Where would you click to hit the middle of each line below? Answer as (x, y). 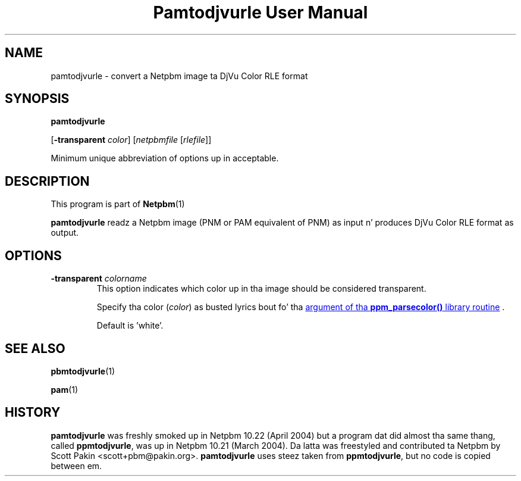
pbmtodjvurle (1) (83, 371)
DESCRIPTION (47, 181)
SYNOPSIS (37, 99)
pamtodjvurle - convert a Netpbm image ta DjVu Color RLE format (179, 76)
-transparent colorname (99, 279)
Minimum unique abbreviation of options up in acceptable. (165, 158)
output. (65, 233)
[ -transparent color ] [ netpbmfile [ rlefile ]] (131, 140)
